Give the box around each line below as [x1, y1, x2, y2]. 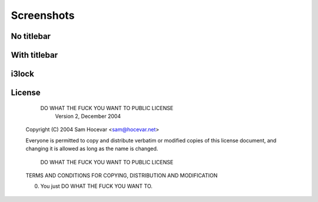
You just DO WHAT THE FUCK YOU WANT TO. [40, 183, 153, 190]
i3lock [11, 69, 35, 79]
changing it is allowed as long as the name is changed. [25, 145, 158, 153]
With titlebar [11, 50, 58, 60]
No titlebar [11, 31, 51, 41]
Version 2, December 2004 [55, 112, 121, 120]
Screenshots [11, 9, 75, 22]
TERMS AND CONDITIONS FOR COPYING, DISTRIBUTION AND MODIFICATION [25, 171, 218, 179]
